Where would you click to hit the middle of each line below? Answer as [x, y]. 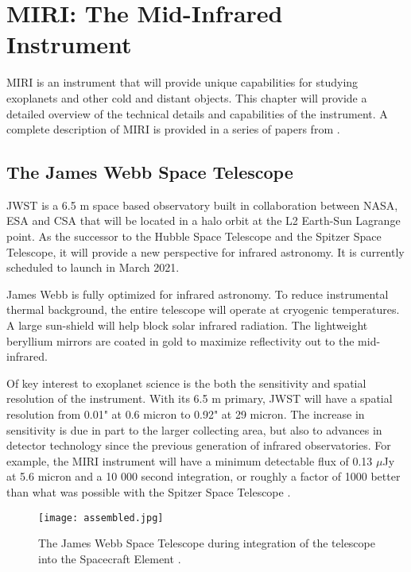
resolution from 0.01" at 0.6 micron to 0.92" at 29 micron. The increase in [186, 414]
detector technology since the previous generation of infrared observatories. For [199, 445]
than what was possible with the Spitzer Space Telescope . [149, 491]
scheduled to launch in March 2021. [93, 267]
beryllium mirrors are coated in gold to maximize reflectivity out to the [180, 340]
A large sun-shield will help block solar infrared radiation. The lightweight [187, 325]
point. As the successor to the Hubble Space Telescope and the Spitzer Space [194, 236]
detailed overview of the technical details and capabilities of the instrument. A [197, 113]
